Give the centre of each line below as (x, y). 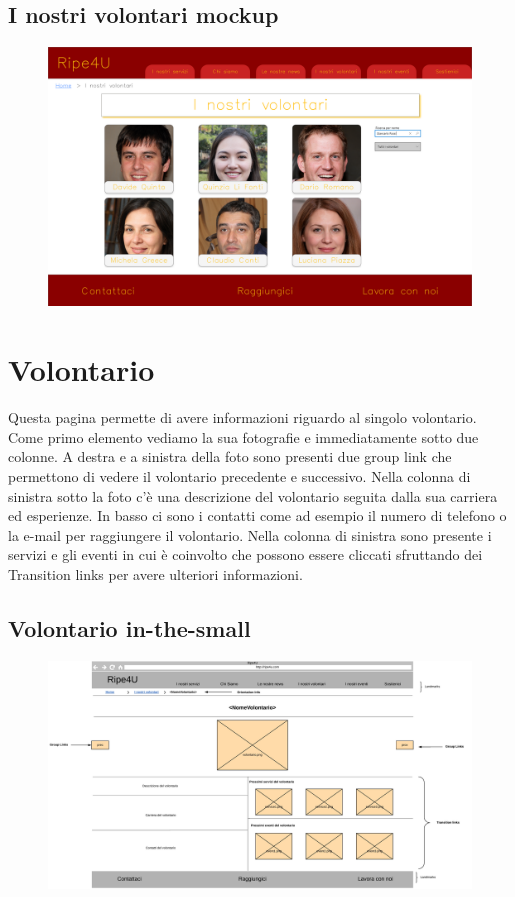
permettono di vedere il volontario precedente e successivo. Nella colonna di (239, 475)
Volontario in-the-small (129, 627)
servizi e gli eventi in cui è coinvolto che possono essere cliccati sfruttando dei (245, 554)
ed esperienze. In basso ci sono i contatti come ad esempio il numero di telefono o (257, 515)
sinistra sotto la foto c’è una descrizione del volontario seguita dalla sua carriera (253, 495)
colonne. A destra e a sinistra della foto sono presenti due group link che (230, 456)
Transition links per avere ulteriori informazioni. (155, 573)
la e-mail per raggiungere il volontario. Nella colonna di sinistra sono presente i (250, 534)
